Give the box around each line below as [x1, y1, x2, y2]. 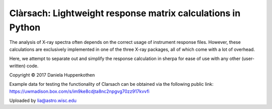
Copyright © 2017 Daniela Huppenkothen [9, 72, 95, 78]
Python [9, 22, 40, 33]
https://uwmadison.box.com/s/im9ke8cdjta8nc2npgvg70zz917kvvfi [9, 88, 150, 94]
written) [9, 63, 26, 69]
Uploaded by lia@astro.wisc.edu [9, 97, 77, 103]
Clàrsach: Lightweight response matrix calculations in [9, 8, 241, 19]
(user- [241, 56, 254, 62]
